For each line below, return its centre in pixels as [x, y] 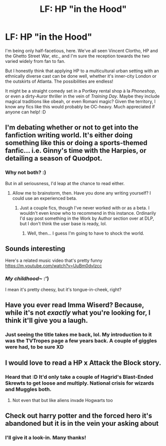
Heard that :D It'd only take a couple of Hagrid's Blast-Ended [79, 377]
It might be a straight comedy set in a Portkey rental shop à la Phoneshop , [81, 91]
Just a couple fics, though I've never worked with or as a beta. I [84, 208]
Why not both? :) [26, 173]
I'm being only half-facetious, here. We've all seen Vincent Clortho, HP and [82, 50]
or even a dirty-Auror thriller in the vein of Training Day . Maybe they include [83, 96]
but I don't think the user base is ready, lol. [63, 223]
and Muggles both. [28, 390]
